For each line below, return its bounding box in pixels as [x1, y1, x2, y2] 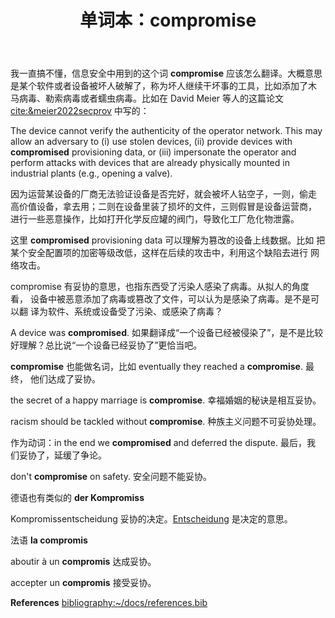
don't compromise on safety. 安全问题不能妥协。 [10, 471, 212, 483]
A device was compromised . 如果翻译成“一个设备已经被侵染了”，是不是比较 [10, 327, 324, 339]
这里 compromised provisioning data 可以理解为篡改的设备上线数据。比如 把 [10, 234, 326, 246]
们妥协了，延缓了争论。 [10, 449, 107, 461]
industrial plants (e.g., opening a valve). [10, 167, 173, 180]
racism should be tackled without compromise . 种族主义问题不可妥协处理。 [10, 416, 322, 428]
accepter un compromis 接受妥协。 [10, 577, 157, 589]
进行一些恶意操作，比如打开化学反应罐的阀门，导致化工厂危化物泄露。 [10, 213, 300, 225]
